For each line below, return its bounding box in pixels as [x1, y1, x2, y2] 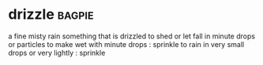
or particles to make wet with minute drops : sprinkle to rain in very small [8, 39, 245, 49]
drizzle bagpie [8, 5, 94, 23]
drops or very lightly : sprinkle [8, 48, 106, 57]
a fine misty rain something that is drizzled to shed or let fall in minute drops [8, 31, 255, 41]
